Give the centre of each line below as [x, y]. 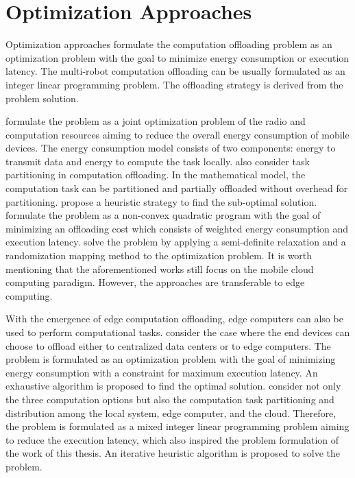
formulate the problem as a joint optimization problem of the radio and [156, 121]
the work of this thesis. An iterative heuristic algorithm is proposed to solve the [173, 453]
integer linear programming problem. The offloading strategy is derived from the [174, 84]
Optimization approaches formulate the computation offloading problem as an [169, 44]
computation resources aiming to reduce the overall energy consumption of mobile [177, 134]
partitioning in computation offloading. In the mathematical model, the [156, 175]
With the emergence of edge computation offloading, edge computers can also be [174, 319]
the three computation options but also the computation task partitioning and [170, 399]
